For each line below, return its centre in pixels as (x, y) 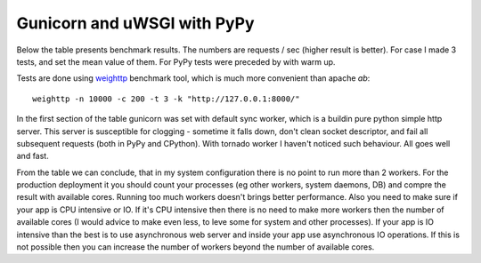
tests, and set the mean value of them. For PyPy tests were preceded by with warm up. (176, 61)
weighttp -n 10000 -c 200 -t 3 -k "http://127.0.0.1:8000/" (166, 99)
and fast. (33, 156)
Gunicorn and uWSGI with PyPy (135, 23)
